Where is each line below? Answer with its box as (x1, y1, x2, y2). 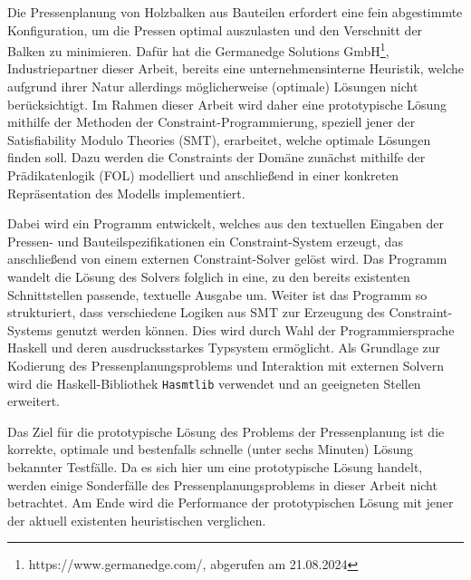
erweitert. (7, 391, 61, 411)
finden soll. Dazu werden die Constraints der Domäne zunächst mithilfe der (7, 148, 426, 167)
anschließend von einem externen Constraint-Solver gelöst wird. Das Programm (7, 249, 447, 268)
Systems (7, 320, 53, 339)
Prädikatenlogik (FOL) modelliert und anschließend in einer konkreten (7, 166, 399, 184)
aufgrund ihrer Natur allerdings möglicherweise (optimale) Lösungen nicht (7, 77, 418, 96)
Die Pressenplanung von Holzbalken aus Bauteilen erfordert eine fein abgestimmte (7, 3, 463, 21)
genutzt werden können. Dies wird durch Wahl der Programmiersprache (56, 320, 455, 339)
